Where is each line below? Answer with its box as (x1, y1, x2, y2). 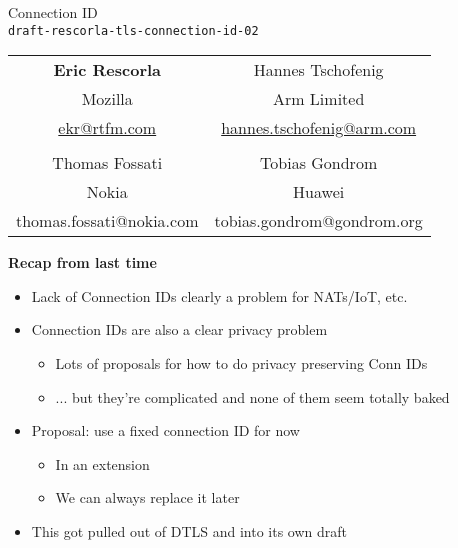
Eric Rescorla (53, 58, 162, 82)
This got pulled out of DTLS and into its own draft (31, 521, 348, 541)
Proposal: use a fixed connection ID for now (31, 420, 300, 441)
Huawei (293, 180, 345, 204)
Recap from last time (8, 252, 157, 273)
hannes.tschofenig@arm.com (221, 116, 417, 140)
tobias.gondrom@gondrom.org (214, 209, 423, 233)
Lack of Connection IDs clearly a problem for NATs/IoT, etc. (31, 285, 408, 306)
